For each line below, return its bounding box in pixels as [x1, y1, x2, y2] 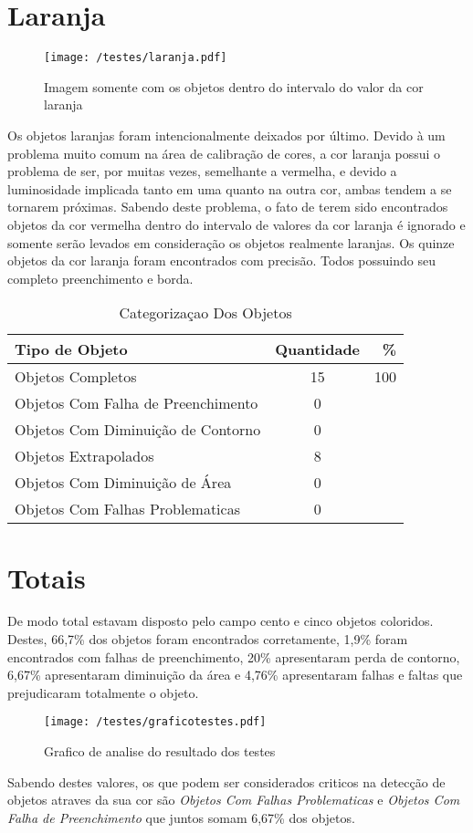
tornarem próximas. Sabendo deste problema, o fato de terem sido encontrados [7, 197, 448, 216]
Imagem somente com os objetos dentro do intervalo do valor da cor [44, 77, 424, 96]
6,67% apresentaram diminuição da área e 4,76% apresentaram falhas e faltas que [7, 665, 463, 684]
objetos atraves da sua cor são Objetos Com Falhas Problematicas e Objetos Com [7, 790, 460, 809]
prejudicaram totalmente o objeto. [7, 682, 199, 702]
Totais [7, 558, 86, 596]
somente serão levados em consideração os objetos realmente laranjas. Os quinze [7, 233, 455, 252]
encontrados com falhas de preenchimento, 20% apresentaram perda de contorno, [7, 647, 460, 666]
